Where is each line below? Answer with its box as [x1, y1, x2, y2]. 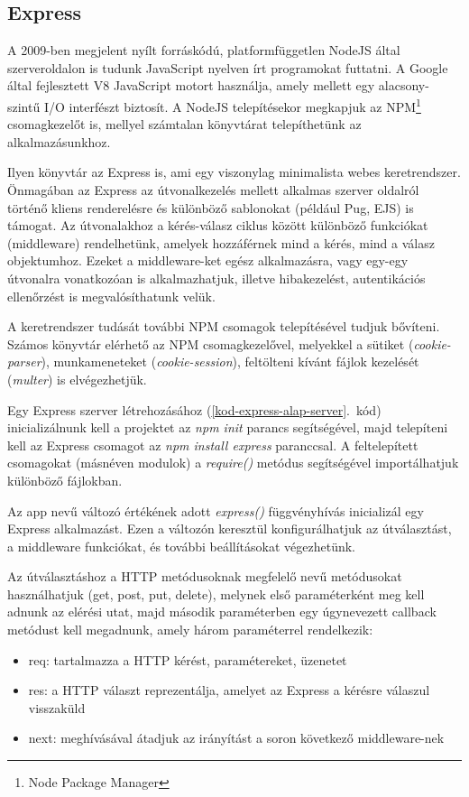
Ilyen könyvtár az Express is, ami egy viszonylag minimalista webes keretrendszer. [7, 162, 461, 181]
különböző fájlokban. [7, 470, 123, 489]
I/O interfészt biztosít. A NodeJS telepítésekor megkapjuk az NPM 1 [43, 94, 421, 116]
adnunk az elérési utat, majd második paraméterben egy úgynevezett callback [7, 602, 437, 621]
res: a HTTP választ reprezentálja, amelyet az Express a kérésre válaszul [28, 681, 430, 700]
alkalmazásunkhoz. [7, 132, 111, 151]
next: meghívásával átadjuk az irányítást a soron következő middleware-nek [28, 728, 445, 747]
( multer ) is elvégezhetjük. [7, 369, 147, 388]
